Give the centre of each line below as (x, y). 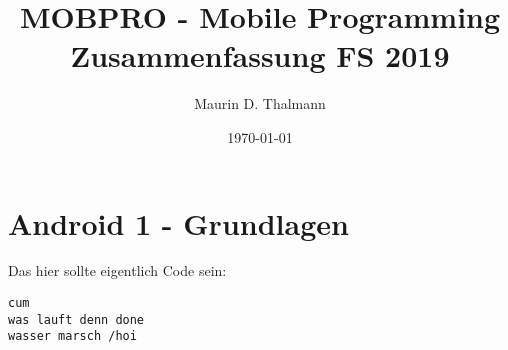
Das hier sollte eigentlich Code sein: (117, 270)
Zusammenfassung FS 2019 (260, 55)
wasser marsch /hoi (72, 336)
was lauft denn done (76, 319)
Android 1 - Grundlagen (178, 222)
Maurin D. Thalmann (260, 103)
